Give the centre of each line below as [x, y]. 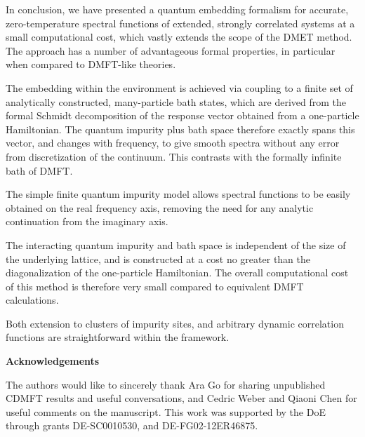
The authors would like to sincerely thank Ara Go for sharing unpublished [166, 384]
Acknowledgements [53, 361]
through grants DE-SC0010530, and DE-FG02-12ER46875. [132, 425]
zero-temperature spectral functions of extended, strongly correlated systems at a [180, 23]
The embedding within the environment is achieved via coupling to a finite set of [179, 87]
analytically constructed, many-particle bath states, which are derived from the [176, 101]
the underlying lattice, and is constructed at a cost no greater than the [158, 258]
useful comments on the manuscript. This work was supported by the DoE [166, 411]
